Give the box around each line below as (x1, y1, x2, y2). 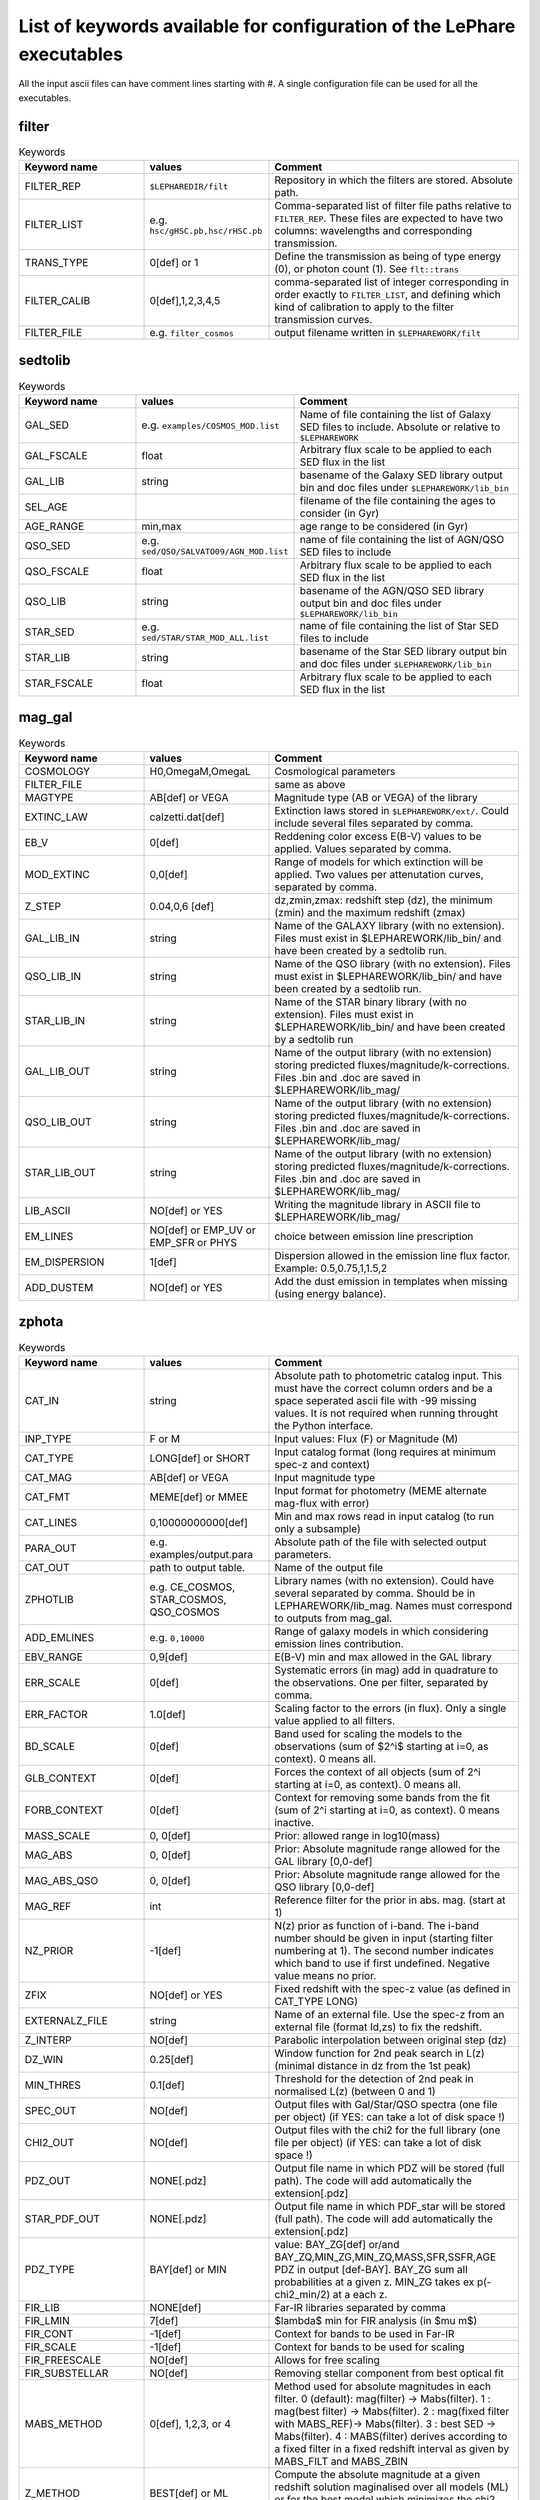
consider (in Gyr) (299, 506, 380, 520)
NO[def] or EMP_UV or (149, 1223, 256, 1237)
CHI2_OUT (24, 2135, 75, 2149)
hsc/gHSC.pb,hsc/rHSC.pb (149, 225, 263, 236)
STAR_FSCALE (24, 676, 94, 690)
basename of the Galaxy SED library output (299, 468, 504, 482)
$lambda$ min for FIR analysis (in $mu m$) (274, 2313, 478, 2327)
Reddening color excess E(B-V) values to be (274, 829, 482, 843)
